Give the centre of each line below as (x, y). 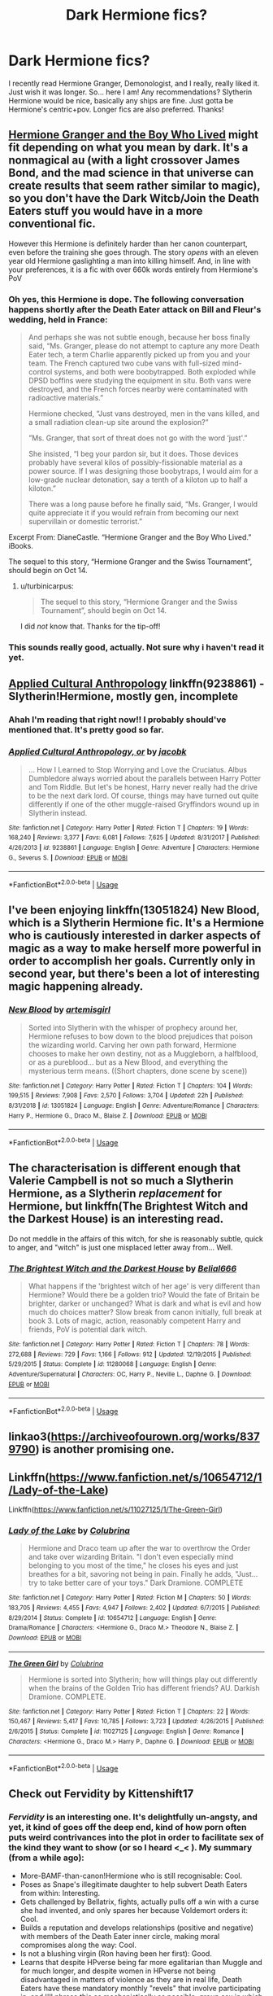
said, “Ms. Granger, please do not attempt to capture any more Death (144, 346)
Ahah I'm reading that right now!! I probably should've (117, 720)
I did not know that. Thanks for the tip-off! (90, 626)
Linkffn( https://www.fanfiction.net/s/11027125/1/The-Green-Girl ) (116, 1510)
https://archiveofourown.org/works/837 (155, 1437)
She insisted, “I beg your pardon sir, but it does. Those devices (133, 454)
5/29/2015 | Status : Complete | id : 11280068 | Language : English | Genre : (113, 1364)
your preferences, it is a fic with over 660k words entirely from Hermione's (133, 269)
